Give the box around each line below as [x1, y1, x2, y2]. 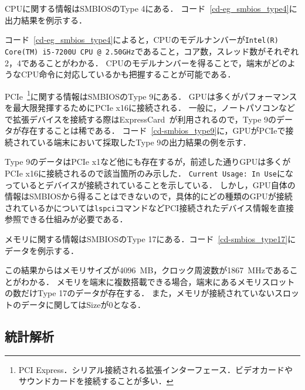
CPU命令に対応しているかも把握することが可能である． [21, 68, 236, 80]
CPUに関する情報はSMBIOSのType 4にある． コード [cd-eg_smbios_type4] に [5, 2, 297, 14]
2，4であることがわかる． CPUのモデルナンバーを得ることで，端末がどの [5, 56, 287, 69]
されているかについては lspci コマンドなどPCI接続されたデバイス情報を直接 [5, 201, 294, 213]
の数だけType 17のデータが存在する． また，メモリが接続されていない [5, 287, 275, 299]
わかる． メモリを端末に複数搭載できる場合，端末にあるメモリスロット [21, 275, 295, 287]
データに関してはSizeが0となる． [21, 298, 145, 310]
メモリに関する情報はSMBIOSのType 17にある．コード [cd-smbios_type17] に [5, 233, 296, 245]
